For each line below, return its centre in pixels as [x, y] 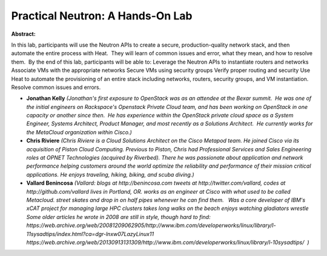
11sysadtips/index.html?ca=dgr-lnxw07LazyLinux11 [90, 234]
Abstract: [23, 34]
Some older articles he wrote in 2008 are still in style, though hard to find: [119, 217]
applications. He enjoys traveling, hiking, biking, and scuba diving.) [110, 174]
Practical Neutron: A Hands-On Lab [102, 16]
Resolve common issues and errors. [56, 87]
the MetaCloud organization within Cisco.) [79, 132]
